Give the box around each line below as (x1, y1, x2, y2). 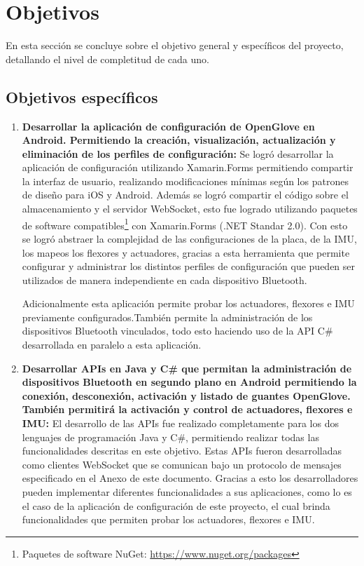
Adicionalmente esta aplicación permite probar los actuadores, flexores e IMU (22, 296, 355, 311)
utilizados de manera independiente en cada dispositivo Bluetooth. (22, 272, 307, 287)
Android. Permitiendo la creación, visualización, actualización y (22, 133, 336, 147)
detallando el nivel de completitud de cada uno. (6, 51, 209, 66)
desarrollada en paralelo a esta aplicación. (22, 337, 202, 352)
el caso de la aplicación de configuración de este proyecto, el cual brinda (22, 498, 330, 513)
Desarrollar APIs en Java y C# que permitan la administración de (22, 361, 352, 375)
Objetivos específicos (6, 86, 158, 107)
